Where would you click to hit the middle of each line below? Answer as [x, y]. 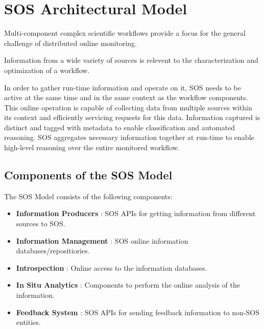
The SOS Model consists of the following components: [88, 196]
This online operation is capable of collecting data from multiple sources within [128, 107]
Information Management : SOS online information [102, 240]
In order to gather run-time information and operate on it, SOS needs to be [123, 87]
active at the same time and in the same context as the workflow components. [126, 97]
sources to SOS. [41, 224]
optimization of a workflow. [47, 70]
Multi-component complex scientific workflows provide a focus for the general [125, 33]
